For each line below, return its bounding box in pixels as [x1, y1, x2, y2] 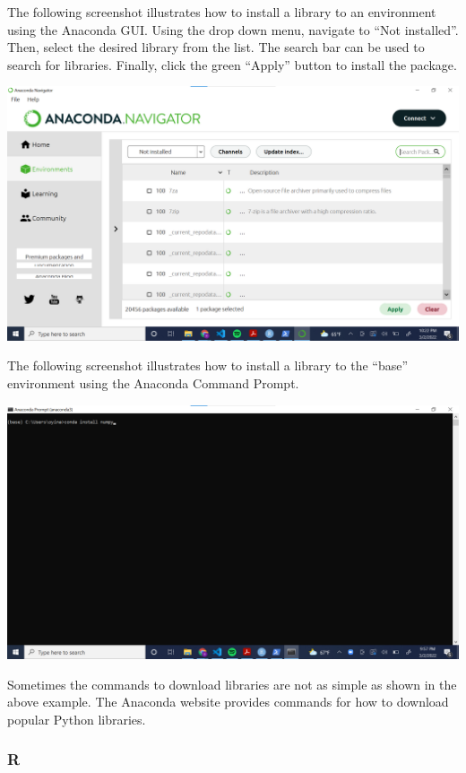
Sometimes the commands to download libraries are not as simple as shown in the [7, 674, 457, 693]
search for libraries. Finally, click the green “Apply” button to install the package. [7, 55, 457, 74]
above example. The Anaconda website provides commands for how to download [7, 692, 449, 711]
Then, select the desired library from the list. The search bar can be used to [7, 38, 425, 56]
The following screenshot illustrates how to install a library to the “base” [7, 356, 409, 375]
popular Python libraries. [7, 709, 146, 728]
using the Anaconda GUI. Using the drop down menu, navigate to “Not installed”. [7, 20, 459, 39]
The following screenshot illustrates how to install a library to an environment [7, 3, 436, 21]
